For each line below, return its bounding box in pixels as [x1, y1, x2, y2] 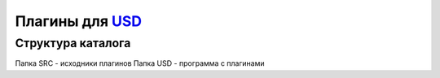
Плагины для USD [15, 12, 143, 30]
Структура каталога [15, 36, 131, 50]
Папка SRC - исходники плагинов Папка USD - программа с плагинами [15, 58, 265, 68]
